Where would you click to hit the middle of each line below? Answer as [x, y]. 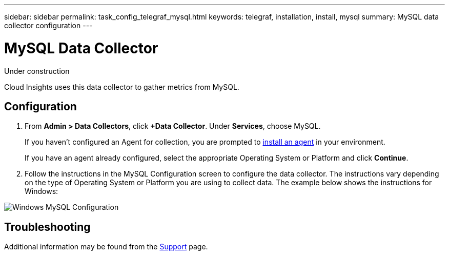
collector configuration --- [48, 25]
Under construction [37, 71]
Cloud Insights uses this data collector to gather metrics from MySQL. [122, 87]
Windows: [42, 191]
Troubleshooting [47, 227]
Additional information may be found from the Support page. [106, 247]
